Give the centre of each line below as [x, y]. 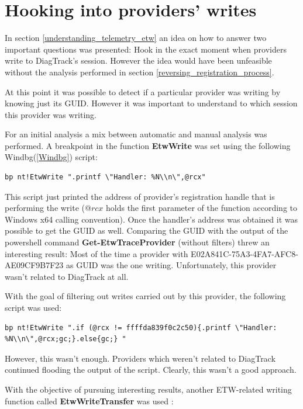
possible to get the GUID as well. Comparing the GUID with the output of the [147, 231]
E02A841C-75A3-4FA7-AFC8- [245, 253]
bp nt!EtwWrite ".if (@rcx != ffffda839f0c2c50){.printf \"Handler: [141, 327]
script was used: [33, 307]
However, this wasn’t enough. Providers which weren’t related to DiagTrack [140, 358]
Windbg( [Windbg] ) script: [51, 157]
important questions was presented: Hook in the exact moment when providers [146, 49]
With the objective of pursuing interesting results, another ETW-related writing [148, 389]
